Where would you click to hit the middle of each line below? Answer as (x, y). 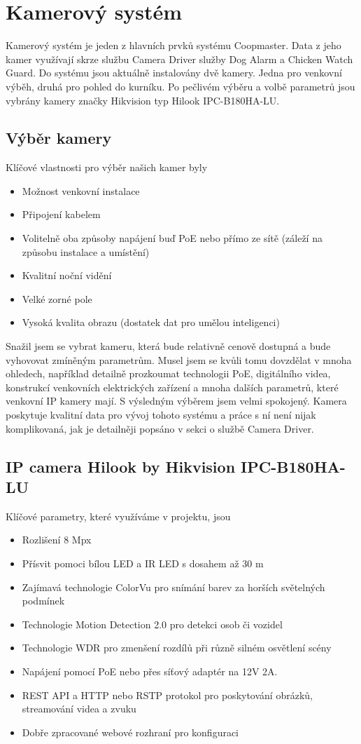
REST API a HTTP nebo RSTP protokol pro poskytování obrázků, (167, 695)
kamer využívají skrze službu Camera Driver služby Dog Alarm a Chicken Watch (179, 59)
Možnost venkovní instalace (81, 190)
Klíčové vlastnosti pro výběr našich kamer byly (107, 167)
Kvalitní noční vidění (67, 275)
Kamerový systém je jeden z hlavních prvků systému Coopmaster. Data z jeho (174, 45)
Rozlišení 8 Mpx (57, 540)
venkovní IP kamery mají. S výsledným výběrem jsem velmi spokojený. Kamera (176, 401)
